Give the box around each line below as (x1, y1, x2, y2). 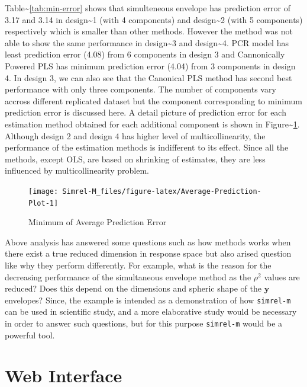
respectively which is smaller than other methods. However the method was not (5, 25, 293, 37)
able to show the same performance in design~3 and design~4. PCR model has (5, 36, 289, 49)
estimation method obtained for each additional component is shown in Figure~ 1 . (5, 117, 300, 130)
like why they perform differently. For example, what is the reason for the (5, 259, 272, 271)
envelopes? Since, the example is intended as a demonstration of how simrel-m (5, 293, 291, 306)
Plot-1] (28, 199, 59, 207)
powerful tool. (5, 328, 55, 341)
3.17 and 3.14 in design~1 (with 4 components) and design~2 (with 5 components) (5, 13, 303, 25)
